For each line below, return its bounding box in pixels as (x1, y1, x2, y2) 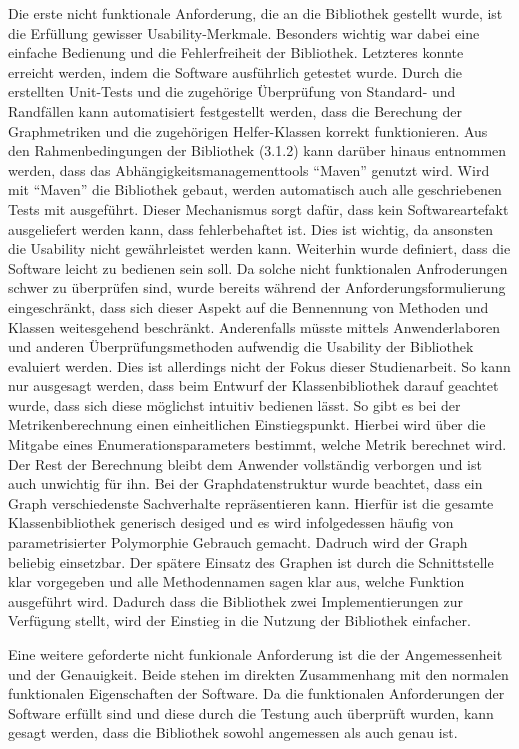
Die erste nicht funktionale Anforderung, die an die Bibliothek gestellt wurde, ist (8, 3, 503, 23)
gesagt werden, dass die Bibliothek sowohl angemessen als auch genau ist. (8, 722, 458, 743)
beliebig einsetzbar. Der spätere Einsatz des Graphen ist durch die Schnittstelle (8, 551, 494, 572)
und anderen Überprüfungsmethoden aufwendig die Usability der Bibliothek (8, 336, 474, 357)
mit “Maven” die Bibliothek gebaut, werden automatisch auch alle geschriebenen (8, 179, 502, 200)
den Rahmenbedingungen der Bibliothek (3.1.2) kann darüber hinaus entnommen (8, 140, 507, 161)
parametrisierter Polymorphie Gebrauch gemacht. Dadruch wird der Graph (8, 532, 468, 553)
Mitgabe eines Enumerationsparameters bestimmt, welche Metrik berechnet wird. (8, 434, 507, 455)
